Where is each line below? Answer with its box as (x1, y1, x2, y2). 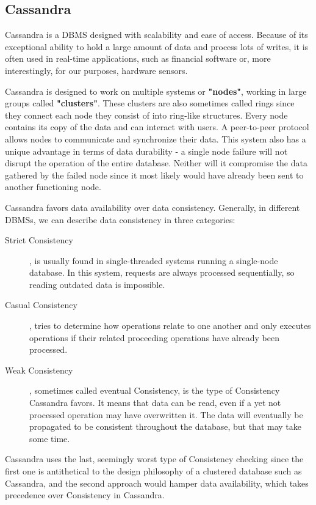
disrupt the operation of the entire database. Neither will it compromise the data (5, 157, 307, 169)
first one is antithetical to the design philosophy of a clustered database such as (5, 465, 302, 477)
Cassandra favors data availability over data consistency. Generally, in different (5, 201, 300, 213)
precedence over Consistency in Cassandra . (5, 488, 165, 501)
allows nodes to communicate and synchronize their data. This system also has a (5, 132, 306, 145)
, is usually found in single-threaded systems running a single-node (29, 254, 278, 267)
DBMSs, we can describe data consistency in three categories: (5, 213, 235, 226)
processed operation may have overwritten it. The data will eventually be (29, 408, 303, 421)
